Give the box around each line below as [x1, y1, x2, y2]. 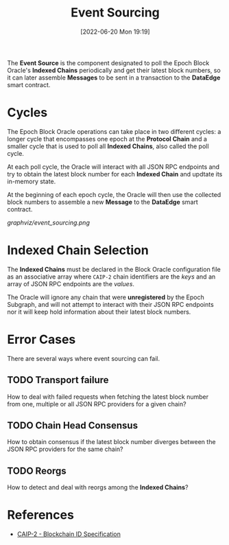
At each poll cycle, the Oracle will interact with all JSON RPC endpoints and [7, 163, 220, 171]
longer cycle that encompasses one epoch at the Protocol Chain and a [7, 135, 208, 143]
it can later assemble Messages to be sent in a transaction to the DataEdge [7, 73, 221, 82]
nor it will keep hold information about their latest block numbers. [7, 308, 191, 316]
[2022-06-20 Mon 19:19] [80, 27, 150, 36]
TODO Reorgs [7, 465, 67, 476]
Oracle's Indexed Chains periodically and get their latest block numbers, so [7, 66, 221, 74]
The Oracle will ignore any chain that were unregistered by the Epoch [7, 293, 204, 301]
